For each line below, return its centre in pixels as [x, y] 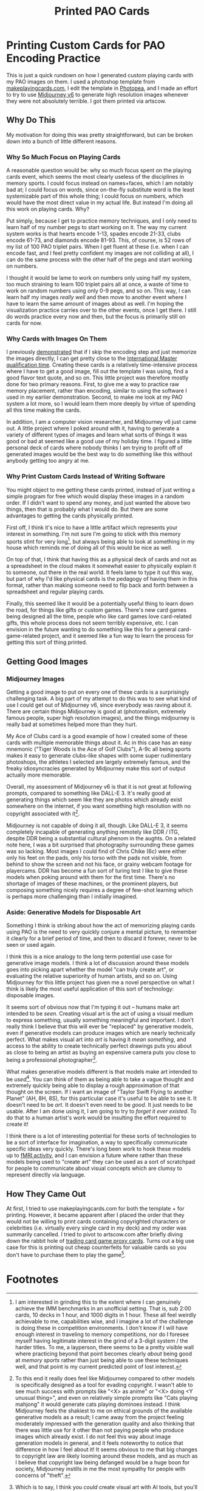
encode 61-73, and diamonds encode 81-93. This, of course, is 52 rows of [99, 240]
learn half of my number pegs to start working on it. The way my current [97, 227]
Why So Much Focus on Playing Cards [63, 157]
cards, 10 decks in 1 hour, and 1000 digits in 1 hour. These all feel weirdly [106, 1315]
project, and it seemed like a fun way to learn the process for [118, 636]
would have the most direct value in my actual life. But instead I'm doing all [100, 202]
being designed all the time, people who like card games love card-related [99, 617]
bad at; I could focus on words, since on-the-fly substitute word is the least [100, 190]
